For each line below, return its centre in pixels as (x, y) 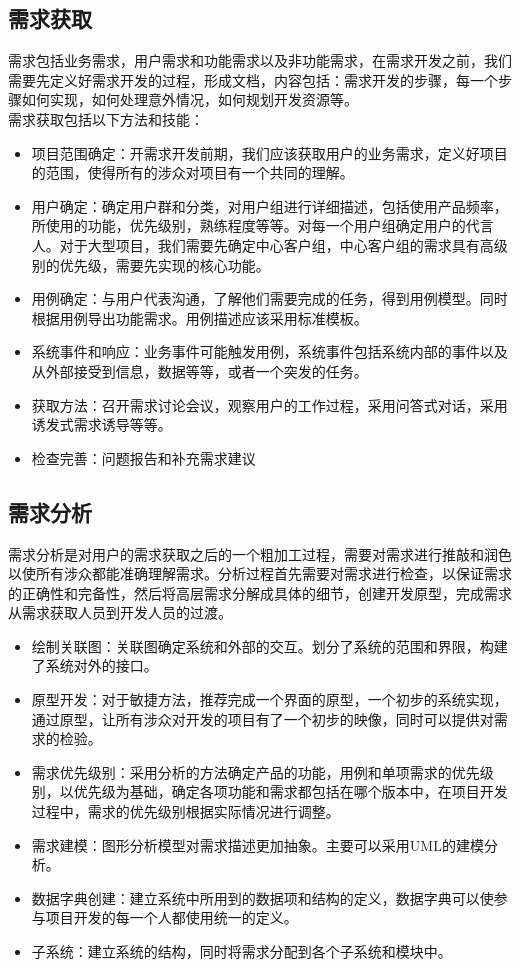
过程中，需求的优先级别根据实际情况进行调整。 (185, 811)
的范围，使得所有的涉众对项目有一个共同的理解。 (192, 172)
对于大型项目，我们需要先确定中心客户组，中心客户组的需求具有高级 (283, 244)
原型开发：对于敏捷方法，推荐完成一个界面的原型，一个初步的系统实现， (269, 699)
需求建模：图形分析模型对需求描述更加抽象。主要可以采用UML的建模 (257, 844)
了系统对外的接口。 (94, 665)
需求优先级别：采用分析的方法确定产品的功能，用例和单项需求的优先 (255, 771)
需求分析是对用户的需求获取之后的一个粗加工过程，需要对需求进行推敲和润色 (260, 553)
